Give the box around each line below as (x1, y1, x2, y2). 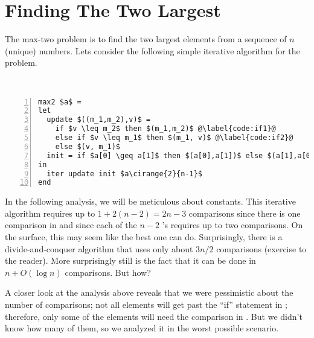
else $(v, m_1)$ (55, 142, 121, 151)
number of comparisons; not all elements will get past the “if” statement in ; (5, 298, 287, 310)
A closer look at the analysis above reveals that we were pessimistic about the (5, 286, 293, 299)
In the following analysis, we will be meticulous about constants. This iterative (5, 195, 296, 208)
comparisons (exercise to (216, 242, 307, 255)
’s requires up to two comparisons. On (162, 218, 303, 231)
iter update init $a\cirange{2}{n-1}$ (46, 169, 203, 178)
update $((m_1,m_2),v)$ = (46, 115, 151, 124)
